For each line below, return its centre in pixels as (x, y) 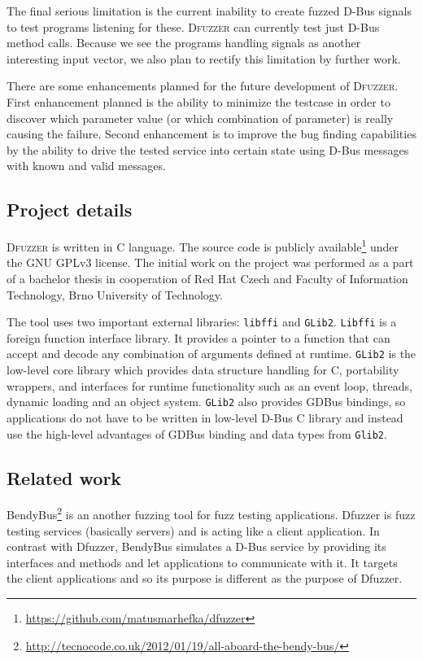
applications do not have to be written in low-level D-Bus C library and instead (205, 417)
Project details (70, 210)
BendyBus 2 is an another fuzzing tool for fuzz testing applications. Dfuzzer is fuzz (211, 514)
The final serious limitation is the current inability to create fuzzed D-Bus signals (209, 11)
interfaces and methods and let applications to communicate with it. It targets (202, 562)
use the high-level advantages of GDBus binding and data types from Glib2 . (197, 433)
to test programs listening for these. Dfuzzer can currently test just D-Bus (193, 26)
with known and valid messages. (86, 166)
